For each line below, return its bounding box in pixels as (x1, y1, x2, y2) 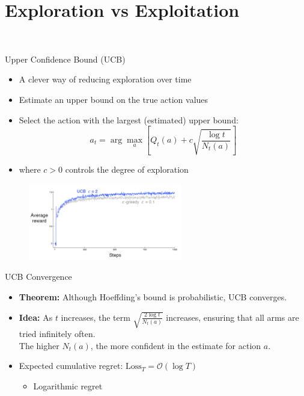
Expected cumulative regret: (19, 359, 123, 372)
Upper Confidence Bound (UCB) (5, 52, 126, 65)
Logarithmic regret (33, 379, 103, 392)
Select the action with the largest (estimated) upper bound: (19, 113, 239, 126)
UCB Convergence (5, 270, 72, 283)
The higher (19, 339, 59, 351)
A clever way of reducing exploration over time (19, 73, 192, 85)
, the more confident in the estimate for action (90, 339, 261, 351)
